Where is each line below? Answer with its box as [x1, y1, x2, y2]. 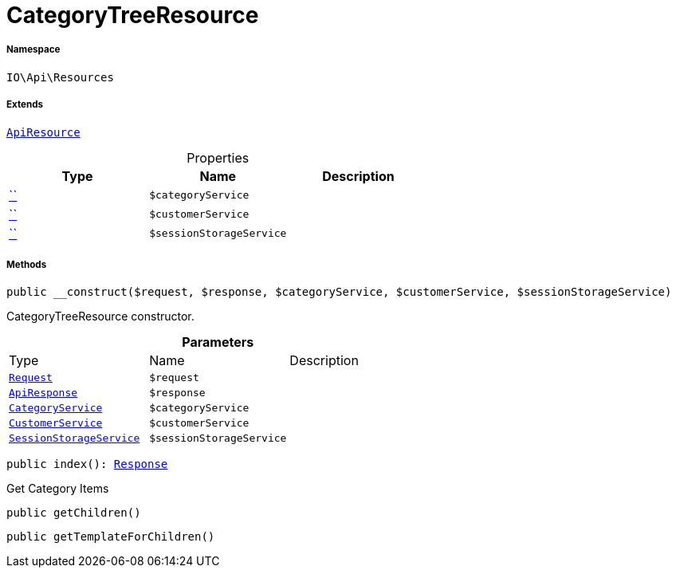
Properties [187, 149, 250, 166]
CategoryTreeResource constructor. [6, 309, 195, 324]
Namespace [6, 44, 61, 56]
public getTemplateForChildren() [6, 530, 215, 544]
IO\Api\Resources [6, 70, 114, 84]
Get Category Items [6, 482, 109, 496]
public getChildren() [6, 506, 141, 520]
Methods [6, 258, 47, 270]
